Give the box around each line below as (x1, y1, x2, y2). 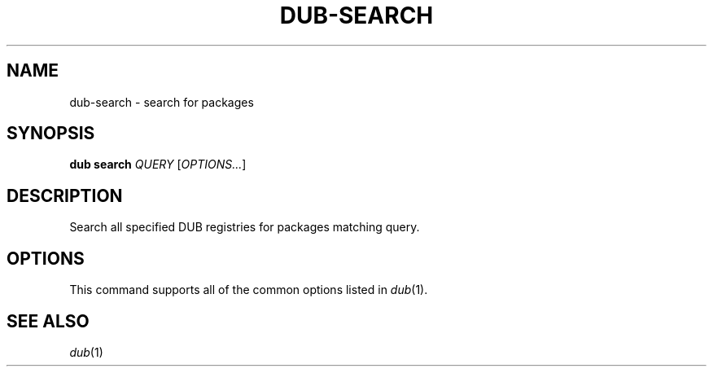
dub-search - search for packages (69, 94, 254, 109)
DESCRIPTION (7, 185, 123, 206)
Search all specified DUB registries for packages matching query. (69, 220, 420, 235)
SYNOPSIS (7, 123, 95, 144)
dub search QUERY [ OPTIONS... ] (69, 157, 247, 172)
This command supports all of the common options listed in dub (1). (69, 283, 428, 297)
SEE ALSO (7, 310, 90, 331)
